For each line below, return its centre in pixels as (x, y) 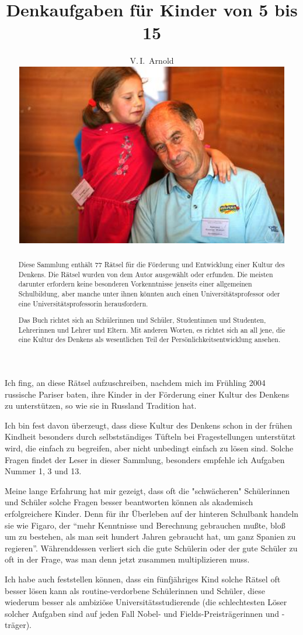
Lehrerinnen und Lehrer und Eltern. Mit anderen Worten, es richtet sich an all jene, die (152, 329)
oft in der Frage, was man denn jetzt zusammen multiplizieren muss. (127, 559)
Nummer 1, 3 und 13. (43, 471)
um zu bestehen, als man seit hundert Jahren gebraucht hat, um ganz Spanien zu (150, 536)
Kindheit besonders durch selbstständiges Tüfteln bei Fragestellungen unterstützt (150, 436)
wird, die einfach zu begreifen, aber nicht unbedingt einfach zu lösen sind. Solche (149, 448)
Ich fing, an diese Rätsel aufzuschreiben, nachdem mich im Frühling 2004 (135, 383)
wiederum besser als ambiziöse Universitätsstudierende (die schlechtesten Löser (146, 602)
